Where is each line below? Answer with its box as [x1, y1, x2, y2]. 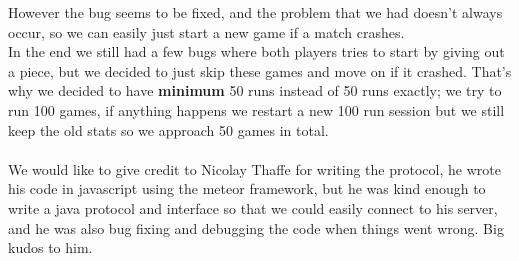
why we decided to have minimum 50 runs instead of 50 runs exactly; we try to [8, 80, 502, 101]
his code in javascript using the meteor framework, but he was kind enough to [8, 178, 486, 199]
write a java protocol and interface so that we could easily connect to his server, [8, 197, 498, 218]
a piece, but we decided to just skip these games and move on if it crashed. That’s [8, 60, 512, 81]
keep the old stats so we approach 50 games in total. [8, 119, 329, 140]
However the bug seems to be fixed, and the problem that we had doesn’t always [8, 2, 503, 22]
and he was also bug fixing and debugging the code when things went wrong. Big [8, 217, 504, 238]
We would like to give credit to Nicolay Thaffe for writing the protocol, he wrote [8, 158, 501, 179]
